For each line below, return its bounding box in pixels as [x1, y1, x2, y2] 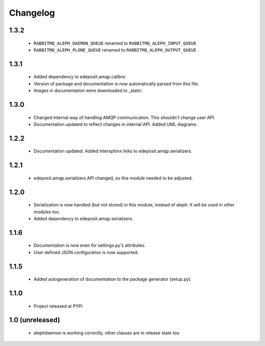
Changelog [9, 7, 55, 18]
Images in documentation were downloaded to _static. [33, 87, 143, 93]
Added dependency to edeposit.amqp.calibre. [33, 74, 127, 80]
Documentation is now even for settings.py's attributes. [33, 242, 146, 248]
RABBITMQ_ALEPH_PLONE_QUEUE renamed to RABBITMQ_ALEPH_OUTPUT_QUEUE [33, 47, 196, 53]
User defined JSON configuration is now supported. [33, 249, 139, 255]
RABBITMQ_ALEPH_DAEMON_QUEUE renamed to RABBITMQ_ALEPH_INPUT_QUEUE [33, 40, 196, 46]
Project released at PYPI [33, 303, 83, 309]
